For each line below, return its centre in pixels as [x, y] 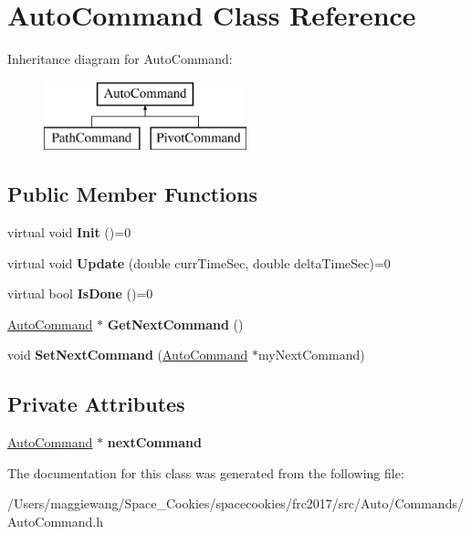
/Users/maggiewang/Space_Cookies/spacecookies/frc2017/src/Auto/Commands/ [235, 503]
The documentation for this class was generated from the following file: [206, 472]
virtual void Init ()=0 [69, 232]
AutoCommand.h [56, 522]
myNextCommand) [312, 355]
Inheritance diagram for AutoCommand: [120, 59]
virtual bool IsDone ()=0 [80, 293]
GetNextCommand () [175, 324]
